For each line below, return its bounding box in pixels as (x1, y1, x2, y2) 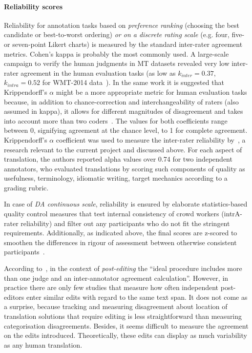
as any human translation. (4, 339, 83, 350)
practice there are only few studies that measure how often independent (4, 282, 219, 292)
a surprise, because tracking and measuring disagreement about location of (4, 301, 228, 311)
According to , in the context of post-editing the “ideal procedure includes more (4, 263, 242, 273)
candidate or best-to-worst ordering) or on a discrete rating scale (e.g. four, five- (4, 29, 245, 40)
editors (4, 291, 24, 302)
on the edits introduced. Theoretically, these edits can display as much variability (4, 330, 247, 340)
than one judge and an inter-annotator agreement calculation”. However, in (4, 272, 229, 283)
